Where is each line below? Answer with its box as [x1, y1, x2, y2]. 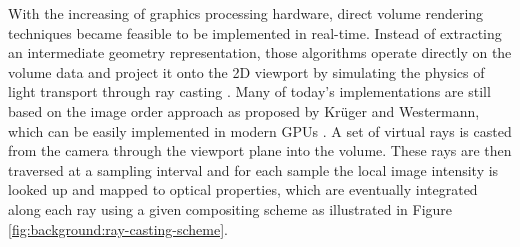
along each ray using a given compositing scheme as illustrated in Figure [8, 198, 453, 219]
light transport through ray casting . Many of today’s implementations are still [8, 81, 491, 102]
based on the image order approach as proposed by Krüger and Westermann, [8, 100, 480, 121]
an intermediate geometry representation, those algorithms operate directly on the [8, 42, 512, 63]
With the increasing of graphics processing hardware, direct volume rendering [8, 3, 484, 23]
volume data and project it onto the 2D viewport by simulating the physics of [8, 61, 485, 82]
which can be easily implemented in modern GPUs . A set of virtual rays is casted [8, 120, 512, 141]
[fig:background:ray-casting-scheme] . [8, 218, 228, 239]
